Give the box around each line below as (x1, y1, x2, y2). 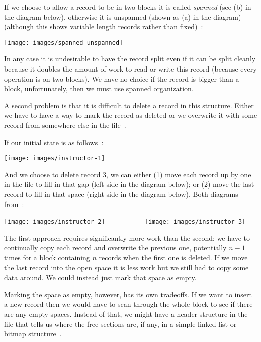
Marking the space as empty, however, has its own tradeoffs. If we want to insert (4, 289, 252, 299)
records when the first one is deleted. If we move (99, 252, 248, 263)
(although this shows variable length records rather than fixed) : (4, 21, 203, 32)
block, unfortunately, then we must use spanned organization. (4, 83, 194, 94)
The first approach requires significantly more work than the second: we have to (4, 232, 250, 243)
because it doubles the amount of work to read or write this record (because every (4, 63, 257, 74)
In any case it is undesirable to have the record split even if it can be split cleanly (4, 53, 256, 64)
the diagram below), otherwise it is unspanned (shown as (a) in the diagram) (4, 11, 241, 22)
